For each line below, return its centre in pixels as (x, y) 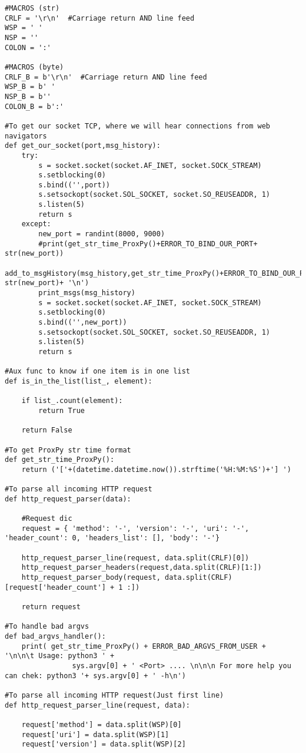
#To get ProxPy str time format (68, 450)
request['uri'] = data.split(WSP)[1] (95, 734)
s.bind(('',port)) (74, 185)
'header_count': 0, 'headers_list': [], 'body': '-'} (112, 538)
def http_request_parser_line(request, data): (97, 705)
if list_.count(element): (72, 401)
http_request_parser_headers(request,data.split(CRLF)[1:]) (142, 568)
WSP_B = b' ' (30, 87)
